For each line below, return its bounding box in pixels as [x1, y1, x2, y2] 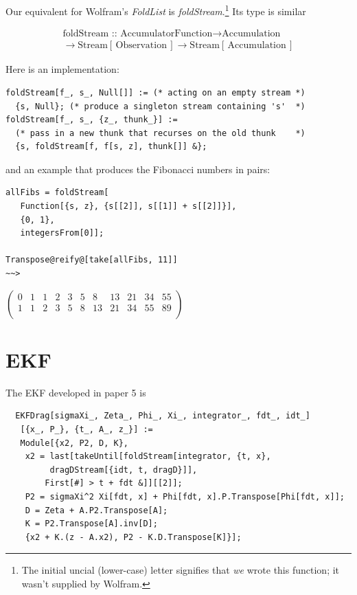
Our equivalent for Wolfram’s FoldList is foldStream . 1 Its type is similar [5, 2, 306, 18]
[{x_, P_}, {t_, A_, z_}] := [20, 424, 153, 434]
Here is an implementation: [5, 62, 119, 76]
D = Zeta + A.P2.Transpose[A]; [25, 505, 168, 515]
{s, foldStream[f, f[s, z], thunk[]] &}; [15, 142, 207, 152]
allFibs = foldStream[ [5, 188, 109, 198]
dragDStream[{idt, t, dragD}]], [49, 464, 198, 475]
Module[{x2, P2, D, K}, [20, 438, 128, 448]
